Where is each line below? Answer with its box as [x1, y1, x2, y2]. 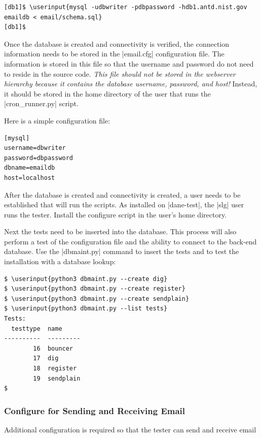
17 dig [33, 355, 59, 362]
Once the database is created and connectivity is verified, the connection [4, 38, 230, 49]
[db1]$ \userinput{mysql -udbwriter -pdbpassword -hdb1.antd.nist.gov [4, 4, 247, 11]
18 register [33, 365, 77, 372]
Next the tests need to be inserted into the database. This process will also [4, 226, 237, 237]
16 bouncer [33, 345, 73, 352]
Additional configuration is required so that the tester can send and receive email [4, 424, 256, 434]
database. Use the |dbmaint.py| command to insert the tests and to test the [4, 246, 239, 257]
